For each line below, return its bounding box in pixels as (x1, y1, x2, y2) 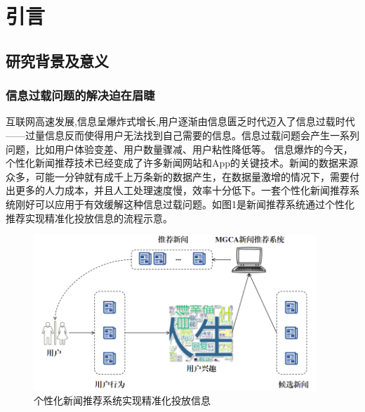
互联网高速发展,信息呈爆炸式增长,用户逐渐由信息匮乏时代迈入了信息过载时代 (6, 114, 355, 129)
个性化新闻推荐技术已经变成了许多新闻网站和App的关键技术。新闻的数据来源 (6, 155, 359, 170)
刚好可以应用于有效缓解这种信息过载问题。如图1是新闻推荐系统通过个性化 (15, 196, 354, 211)
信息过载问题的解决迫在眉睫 (6, 86, 155, 104)
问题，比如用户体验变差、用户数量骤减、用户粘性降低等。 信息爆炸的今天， (6, 141, 353, 156)
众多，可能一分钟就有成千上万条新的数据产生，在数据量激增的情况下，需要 (6, 169, 350, 184)
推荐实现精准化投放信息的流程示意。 (6, 210, 173, 225)
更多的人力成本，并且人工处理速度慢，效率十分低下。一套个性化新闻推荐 (15, 183, 350, 198)
